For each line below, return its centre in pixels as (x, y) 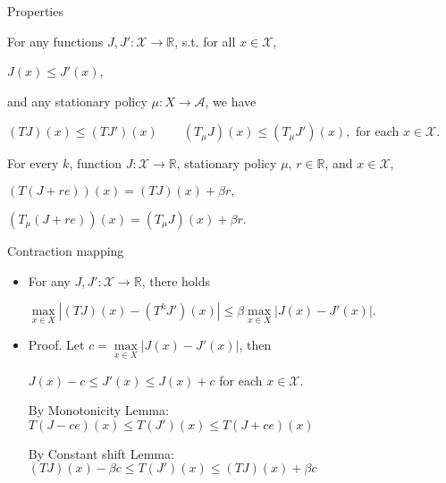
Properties (35, 11)
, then (255, 345)
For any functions (55, 41)
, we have (231, 101)
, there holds (176, 280)
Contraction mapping (66, 250)
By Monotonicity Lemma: (98, 410)
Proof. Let (56, 345)
